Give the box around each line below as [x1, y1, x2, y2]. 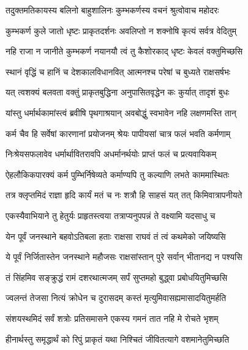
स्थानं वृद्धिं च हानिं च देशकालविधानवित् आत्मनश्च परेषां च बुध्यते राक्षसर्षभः [6, 65, 231, 78]
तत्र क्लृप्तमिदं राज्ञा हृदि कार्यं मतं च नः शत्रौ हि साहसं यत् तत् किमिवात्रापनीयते [6, 188, 242, 201]
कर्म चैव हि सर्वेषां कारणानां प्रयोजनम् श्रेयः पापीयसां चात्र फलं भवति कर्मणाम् [6, 127, 231, 140]
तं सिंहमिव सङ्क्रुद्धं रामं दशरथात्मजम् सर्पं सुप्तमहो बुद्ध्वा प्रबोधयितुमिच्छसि [6, 270, 228, 283]
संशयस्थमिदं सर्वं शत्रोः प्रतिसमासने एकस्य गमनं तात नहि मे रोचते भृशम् [6, 311, 219, 324]
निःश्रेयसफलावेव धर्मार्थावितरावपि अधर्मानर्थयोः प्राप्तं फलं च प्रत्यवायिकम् [6, 147, 217, 160]
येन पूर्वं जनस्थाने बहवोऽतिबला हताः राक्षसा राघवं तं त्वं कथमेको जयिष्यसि [6, 229, 226, 242]
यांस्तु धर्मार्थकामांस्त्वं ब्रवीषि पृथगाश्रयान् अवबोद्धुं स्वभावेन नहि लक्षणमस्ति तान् [6, 106, 236, 119]
